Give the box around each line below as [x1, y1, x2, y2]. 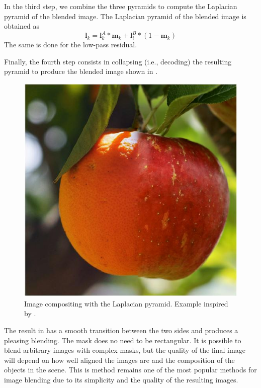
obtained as [4, 21, 40, 31]
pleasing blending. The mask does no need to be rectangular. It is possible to [4, 335, 241, 345]
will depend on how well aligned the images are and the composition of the [4, 354, 235, 365]
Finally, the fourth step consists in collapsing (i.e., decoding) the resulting [4, 56, 232, 66]
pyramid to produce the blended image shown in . [4, 66, 158, 76]
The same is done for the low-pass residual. [4, 39, 137, 50]
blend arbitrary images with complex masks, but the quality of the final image [4, 345, 245, 355]
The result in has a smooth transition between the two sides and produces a [4, 325, 238, 336]
